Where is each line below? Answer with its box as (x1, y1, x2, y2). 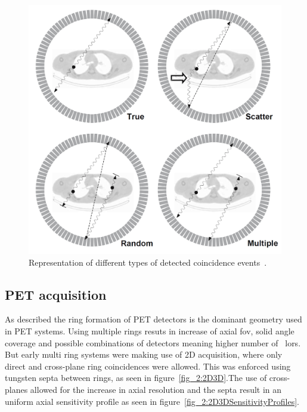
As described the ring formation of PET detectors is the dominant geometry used (5, 313, 302, 325)
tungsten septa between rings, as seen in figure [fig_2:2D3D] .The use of (5, 371, 267, 384)
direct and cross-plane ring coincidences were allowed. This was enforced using (5, 359, 291, 372)
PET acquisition (5, 285, 107, 303)
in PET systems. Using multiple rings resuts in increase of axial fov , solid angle (5, 324, 294, 337)
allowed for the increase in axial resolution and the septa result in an (30, 383, 282, 395)
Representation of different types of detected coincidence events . (29, 256, 267, 268)
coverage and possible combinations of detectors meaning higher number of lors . (5, 336, 301, 349)
